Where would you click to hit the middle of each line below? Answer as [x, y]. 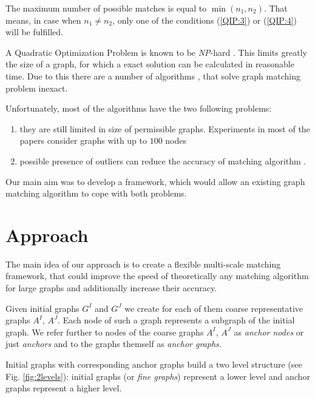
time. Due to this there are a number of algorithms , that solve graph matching [153, 76]
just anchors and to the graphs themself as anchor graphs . [113, 344]
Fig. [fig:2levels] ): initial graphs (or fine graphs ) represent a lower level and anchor [158, 376]
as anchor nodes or [269, 332]
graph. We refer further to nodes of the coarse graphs [105, 332]
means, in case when [43, 20]
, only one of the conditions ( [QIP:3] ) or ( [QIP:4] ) [205, 20]
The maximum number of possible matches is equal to [106, 8]
